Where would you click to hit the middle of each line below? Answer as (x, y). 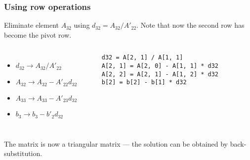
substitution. (23, 153)
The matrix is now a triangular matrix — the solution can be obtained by (116, 143)
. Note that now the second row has (190, 25)
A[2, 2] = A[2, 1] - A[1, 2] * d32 (160, 74)
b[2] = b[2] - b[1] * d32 (144, 82)
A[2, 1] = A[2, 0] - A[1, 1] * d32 (160, 66)
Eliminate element (32, 25)
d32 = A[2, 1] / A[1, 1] (142, 58)
